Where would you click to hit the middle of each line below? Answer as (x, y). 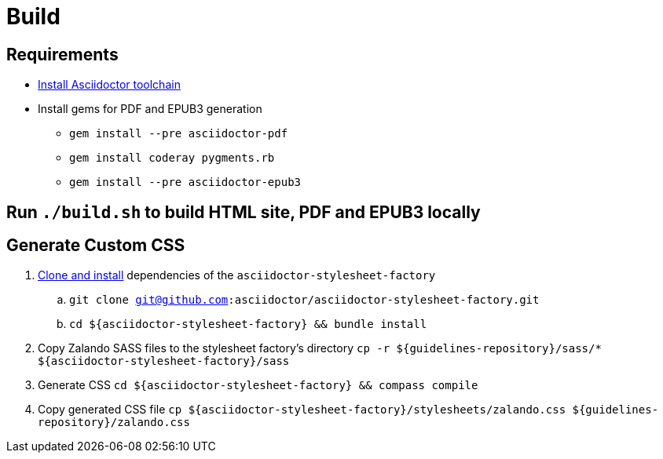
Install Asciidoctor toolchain (109, 85)
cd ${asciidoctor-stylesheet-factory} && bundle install (248, 324)
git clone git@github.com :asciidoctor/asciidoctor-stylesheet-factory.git (304, 300)
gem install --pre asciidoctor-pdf (179, 134)
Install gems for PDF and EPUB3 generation (150, 109)
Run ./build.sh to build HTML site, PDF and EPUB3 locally (244, 212)
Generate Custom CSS (96, 246)
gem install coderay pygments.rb (172, 158)
